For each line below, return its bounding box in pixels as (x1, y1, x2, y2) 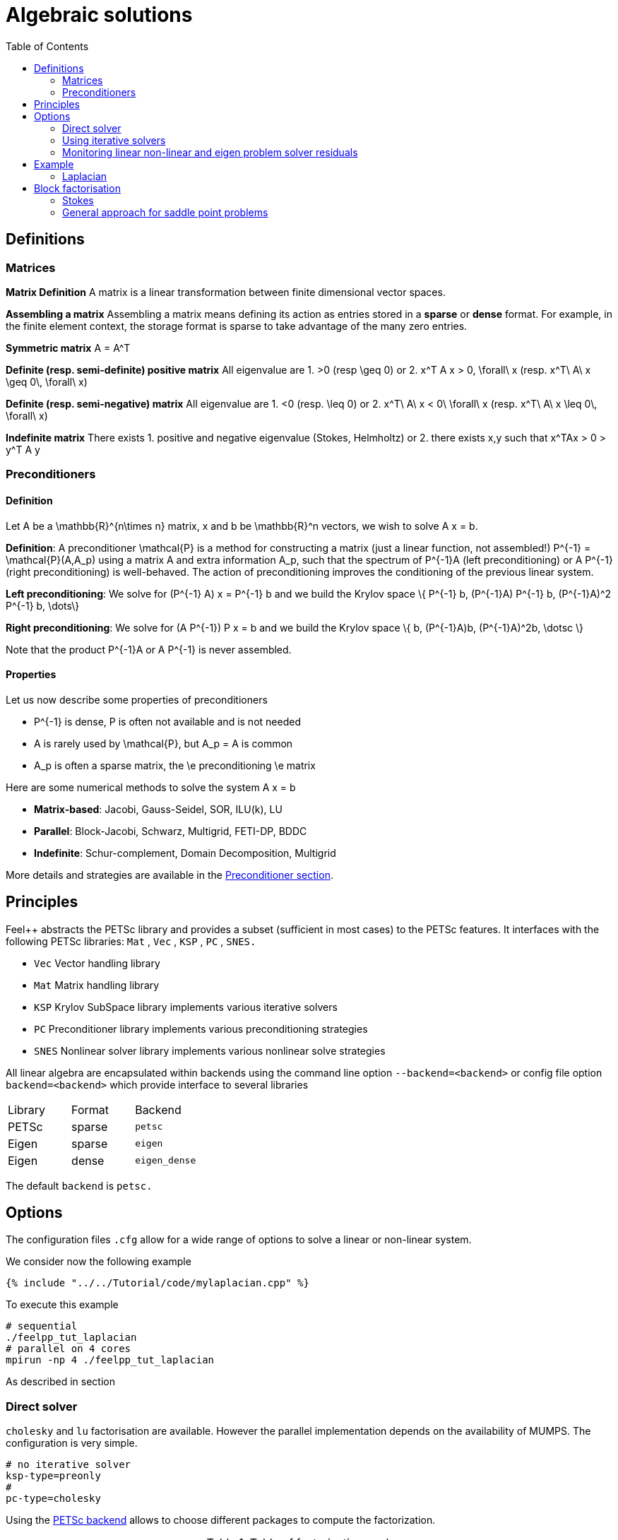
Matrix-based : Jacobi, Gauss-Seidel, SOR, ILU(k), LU (34, 802, 283, 815)
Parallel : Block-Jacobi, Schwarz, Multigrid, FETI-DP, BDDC (34, 824, 307, 837)
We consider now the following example (6, 1255, 191, 1268)
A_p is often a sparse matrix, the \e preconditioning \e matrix (34, 759, 316, 771)
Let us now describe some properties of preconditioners (6, 693, 268, 706)
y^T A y (6, 443, 40, 456)
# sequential (6, 1320, 78, 1332)
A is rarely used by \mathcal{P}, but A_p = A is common (34, 737, 293, 750)
